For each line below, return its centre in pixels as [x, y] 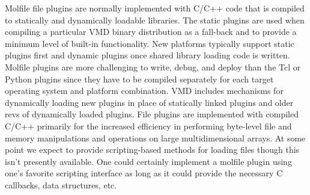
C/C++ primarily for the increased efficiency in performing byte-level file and [148, 125]
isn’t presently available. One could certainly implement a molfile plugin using [148, 161]
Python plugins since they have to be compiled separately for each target [139, 79]
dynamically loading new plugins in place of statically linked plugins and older [149, 102]
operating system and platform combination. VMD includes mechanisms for [144, 91]
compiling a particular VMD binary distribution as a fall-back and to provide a [151, 32]
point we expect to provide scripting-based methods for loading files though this [152, 150]
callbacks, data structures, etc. [61, 184]
